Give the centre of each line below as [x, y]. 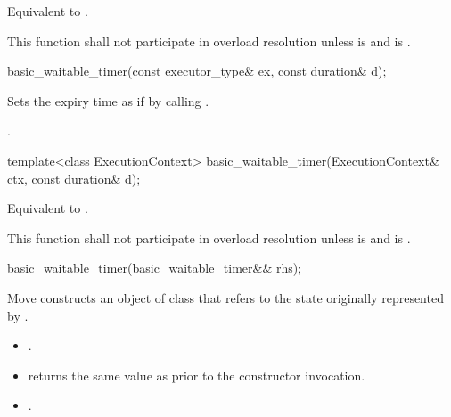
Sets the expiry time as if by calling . [108, 100]
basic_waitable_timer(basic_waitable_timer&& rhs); [155, 268]
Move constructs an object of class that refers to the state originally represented [225, 297]
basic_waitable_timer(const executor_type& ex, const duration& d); [197, 71]
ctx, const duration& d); [74, 178]
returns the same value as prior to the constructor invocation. [197, 375]
